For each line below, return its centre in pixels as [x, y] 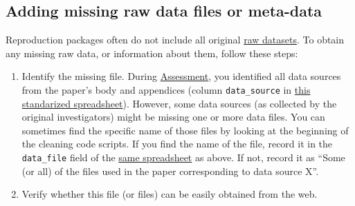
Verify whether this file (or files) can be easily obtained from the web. [170, 194]
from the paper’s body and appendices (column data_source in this [166, 89]
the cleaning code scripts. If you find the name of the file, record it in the [177, 144]
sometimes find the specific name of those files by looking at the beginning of [185, 130]
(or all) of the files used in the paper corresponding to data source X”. [170, 171]
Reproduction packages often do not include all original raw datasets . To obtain [175, 40]
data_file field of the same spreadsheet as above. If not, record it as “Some [183, 157]
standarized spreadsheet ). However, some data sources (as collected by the [179, 103]
